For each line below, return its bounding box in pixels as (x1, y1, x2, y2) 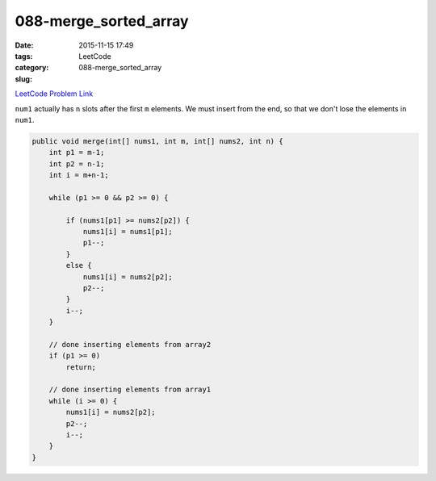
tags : (15, 51, 33, 61)
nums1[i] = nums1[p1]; (82, 227, 173, 236)
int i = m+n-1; (48, 170, 109, 180)
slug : (15, 73, 32, 84)
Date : (15, 40, 34, 50)
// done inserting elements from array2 (48, 340, 212, 349)
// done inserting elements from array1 (48, 385, 212, 395)
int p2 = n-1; (48, 159, 105, 169)
